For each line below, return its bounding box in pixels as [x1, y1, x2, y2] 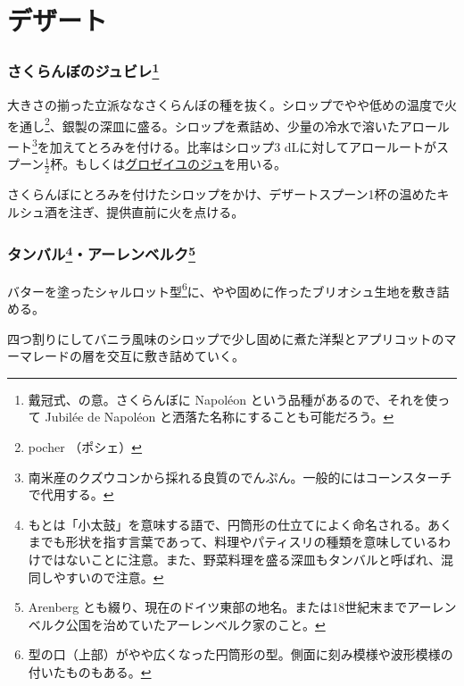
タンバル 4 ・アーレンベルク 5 [7, 241, 196, 265]
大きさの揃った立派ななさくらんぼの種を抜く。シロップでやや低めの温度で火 [7, 96, 457, 114]
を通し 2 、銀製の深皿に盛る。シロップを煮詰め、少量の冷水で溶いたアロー [7, 113, 437, 135]
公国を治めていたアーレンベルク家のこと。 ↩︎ [65, 615, 326, 633]
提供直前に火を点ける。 [106, 202, 244, 221]
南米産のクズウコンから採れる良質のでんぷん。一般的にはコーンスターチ [28, 467, 452, 486]
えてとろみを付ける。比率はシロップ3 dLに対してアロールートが [62, 137, 436, 155]
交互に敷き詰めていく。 [106, 347, 244, 365]
